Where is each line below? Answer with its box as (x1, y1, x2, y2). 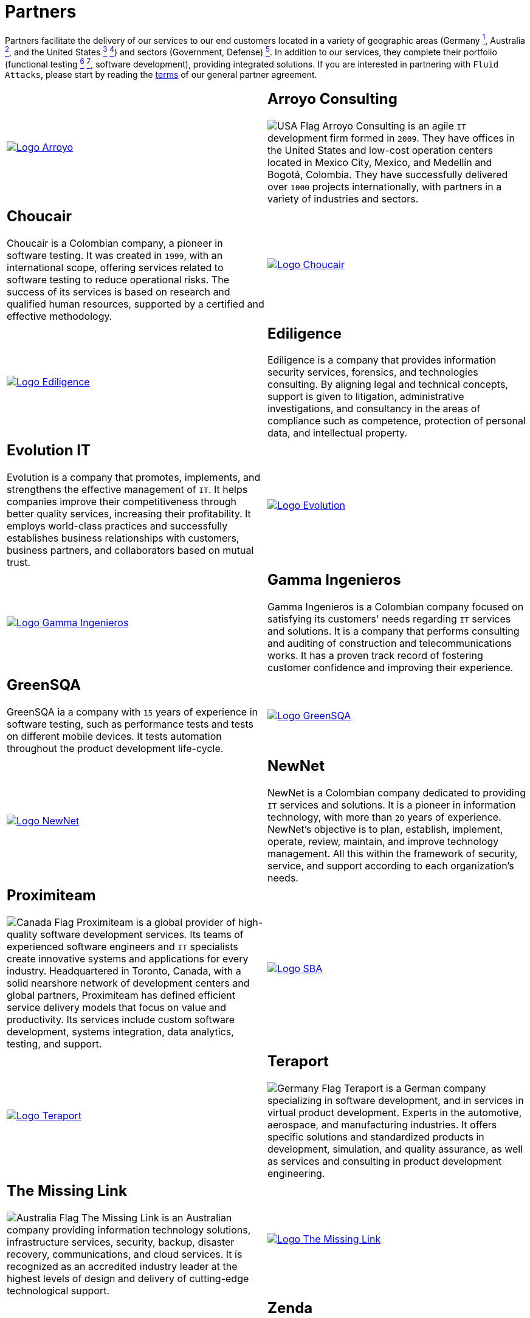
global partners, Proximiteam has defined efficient (7, 989, 236, 1001)
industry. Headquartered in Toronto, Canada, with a (7, 964, 241, 977)
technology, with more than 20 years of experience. (267, 811, 501, 824)
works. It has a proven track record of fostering (267, 649, 483, 662)
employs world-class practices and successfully (7, 520, 228, 533)
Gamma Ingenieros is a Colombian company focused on (267, 601, 524, 613)
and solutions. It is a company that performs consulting (267, 625, 520, 638)
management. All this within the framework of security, (267, 847, 518, 860)
